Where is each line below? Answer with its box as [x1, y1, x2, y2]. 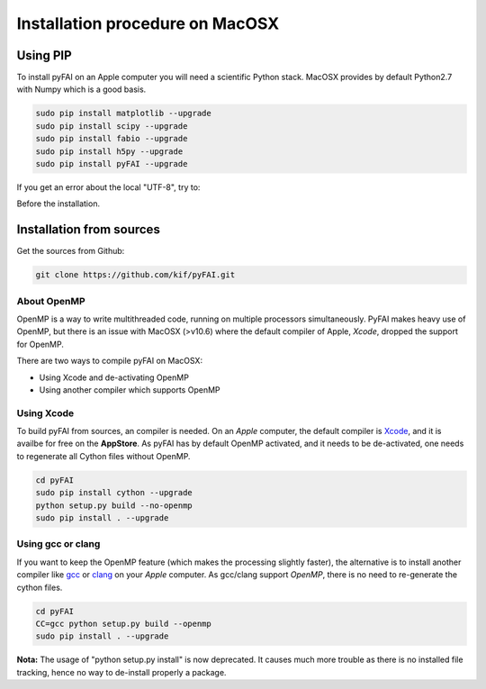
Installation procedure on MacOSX [16, 14, 280, 33]
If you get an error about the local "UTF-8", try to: [16, 181, 201, 193]
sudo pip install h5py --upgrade [35, 146, 184, 157]
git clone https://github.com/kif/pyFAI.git [35, 270, 236, 280]
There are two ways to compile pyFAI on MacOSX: [16, 356, 202, 367]
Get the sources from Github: [16, 246, 125, 257]
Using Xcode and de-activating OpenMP [39, 372, 189, 383]
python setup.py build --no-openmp [35, 500, 193, 511]
